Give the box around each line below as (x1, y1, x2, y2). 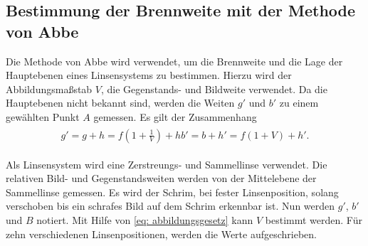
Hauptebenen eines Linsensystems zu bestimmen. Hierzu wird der (6, 68, 292, 82)
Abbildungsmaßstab (6, 81, 93, 96)
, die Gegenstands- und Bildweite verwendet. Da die (100, 81, 327, 96)
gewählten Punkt (6, 109, 80, 124)
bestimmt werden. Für (265, 213, 362, 227)
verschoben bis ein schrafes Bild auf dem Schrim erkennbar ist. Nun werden (6, 198, 335, 213)
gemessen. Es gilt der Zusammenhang (93, 109, 257, 124)
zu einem (279, 95, 319, 110)
